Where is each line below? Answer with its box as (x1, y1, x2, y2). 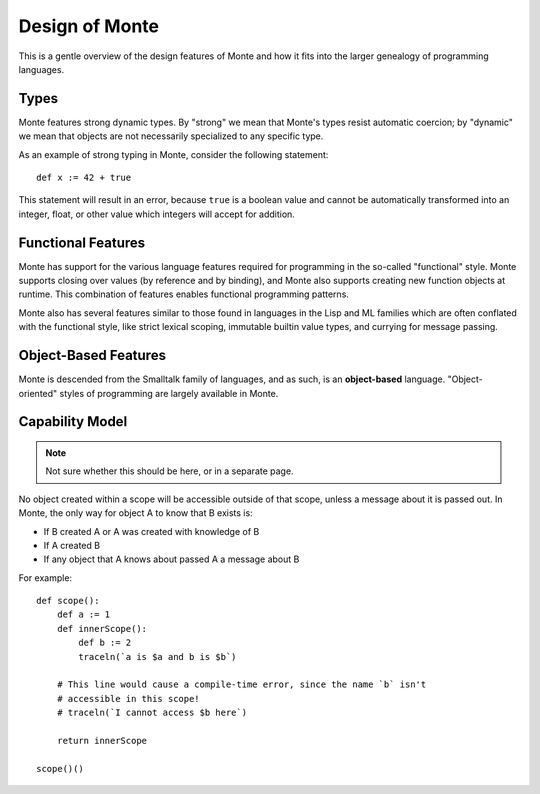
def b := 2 (78, 637, 132, 649)
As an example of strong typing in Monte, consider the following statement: (18, 148, 329, 160)
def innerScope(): (56, 623, 148, 634)
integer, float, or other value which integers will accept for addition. (18, 208, 295, 220)
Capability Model (18, 413, 128, 430)
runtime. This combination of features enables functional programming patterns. (18, 288, 350, 300)
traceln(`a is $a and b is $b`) (78, 651, 237, 662)
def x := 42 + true (36, 172, 132, 184)
